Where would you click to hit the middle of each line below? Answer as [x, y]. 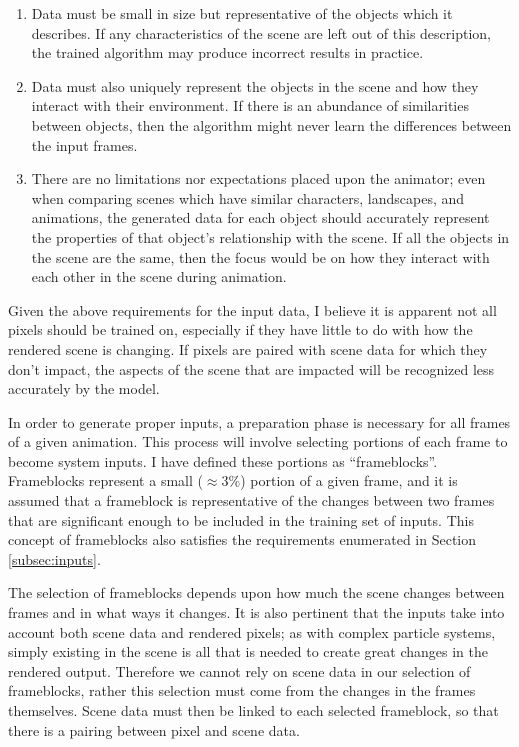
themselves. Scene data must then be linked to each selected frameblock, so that [253, 710]
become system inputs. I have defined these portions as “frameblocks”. [223, 460]
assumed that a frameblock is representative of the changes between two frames [251, 500]
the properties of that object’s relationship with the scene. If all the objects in [270, 236]
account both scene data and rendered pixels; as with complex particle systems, [252, 631]
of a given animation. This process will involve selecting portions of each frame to [258, 441]
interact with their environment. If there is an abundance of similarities [250, 105]
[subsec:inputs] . [54, 558]
